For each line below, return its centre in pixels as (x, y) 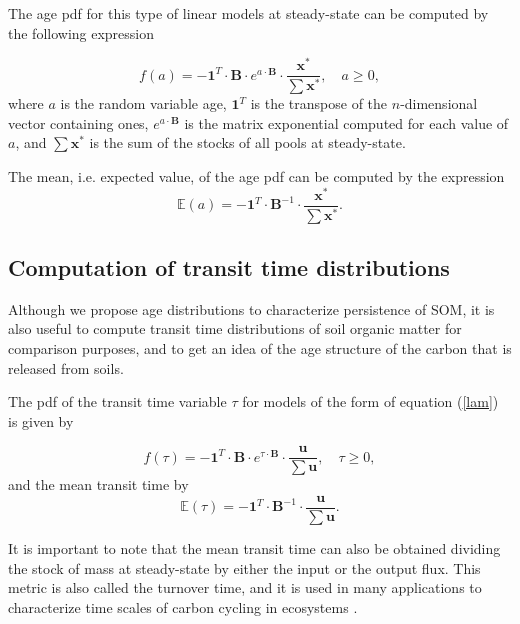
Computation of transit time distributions (229, 266)
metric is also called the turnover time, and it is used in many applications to (245, 587)
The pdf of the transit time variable (117, 401)
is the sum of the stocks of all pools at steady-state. (247, 142)
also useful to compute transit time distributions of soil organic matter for (235, 328)
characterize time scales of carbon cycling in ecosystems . (183, 606)
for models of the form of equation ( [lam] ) (370, 401)
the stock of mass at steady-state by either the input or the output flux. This (244, 567)
